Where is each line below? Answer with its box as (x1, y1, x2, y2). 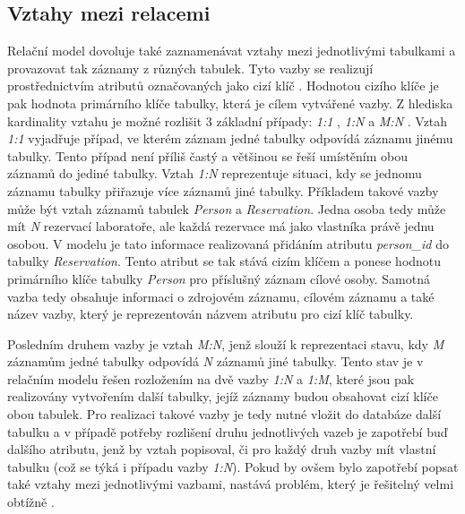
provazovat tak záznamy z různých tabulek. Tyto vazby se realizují (7, 58, 374, 77)
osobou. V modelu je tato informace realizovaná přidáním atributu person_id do (7, 234, 449, 253)
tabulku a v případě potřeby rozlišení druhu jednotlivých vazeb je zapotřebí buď (7, 422, 448, 441)
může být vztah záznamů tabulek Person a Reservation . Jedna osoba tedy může (7, 199, 446, 218)
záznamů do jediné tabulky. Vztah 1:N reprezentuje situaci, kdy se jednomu (7, 164, 422, 183)
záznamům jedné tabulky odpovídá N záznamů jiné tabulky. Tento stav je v (7, 352, 424, 371)
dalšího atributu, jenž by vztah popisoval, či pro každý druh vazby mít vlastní (7, 440, 436, 458)
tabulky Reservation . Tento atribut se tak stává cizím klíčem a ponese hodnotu (7, 252, 442, 270)
